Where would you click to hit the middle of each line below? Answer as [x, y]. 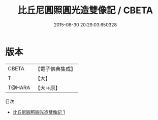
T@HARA [19, 88]
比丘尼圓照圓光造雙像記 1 [39, 112]
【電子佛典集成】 [56, 69]
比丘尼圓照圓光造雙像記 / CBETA [85, 10]
